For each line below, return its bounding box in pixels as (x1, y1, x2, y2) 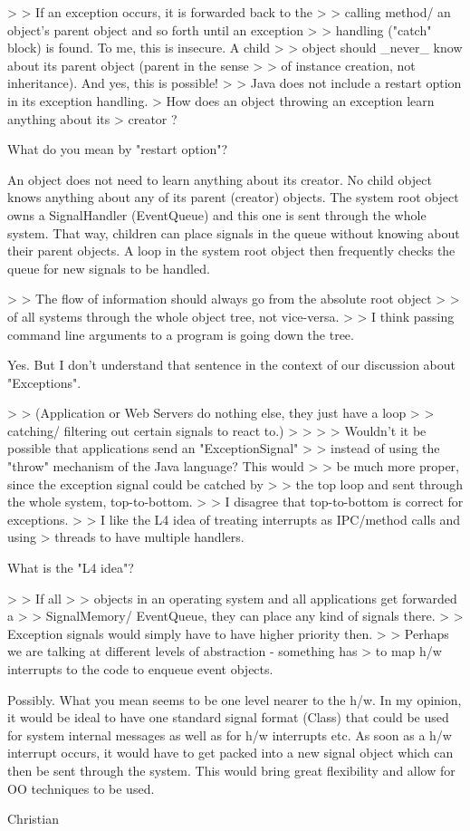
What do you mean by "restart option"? (7, 140, 228, 159)
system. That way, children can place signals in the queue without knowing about (7, 223, 460, 242)
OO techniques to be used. (7, 778, 155, 797)
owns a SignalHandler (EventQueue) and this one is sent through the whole (7, 205, 427, 224)
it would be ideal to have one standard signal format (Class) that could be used (7, 708, 449, 727)
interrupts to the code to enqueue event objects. (7, 660, 273, 678)
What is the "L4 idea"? (7, 558, 134, 577)
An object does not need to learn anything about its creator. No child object (7, 169, 432, 188)
